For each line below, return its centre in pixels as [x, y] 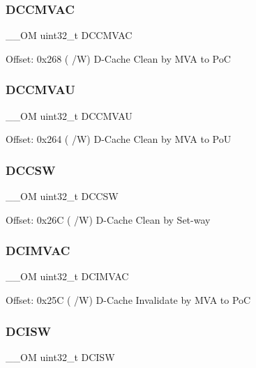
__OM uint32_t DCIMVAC [67, 276]
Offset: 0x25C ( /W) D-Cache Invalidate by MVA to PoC [128, 300]
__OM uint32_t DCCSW [62, 196]
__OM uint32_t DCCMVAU [69, 115]
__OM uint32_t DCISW [60, 356]
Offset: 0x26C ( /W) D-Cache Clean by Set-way [108, 219]
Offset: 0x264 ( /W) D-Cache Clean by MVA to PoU [119, 139]
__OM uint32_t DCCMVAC [69, 35]
